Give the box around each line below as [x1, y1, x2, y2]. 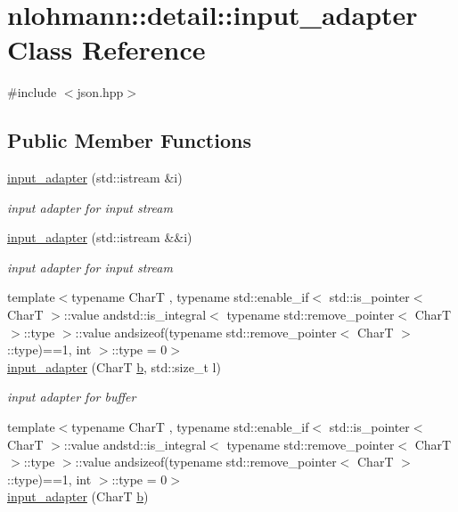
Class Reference [7, 31, 206, 68]
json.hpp [77, 83, 124, 102]
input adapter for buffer [7, 387, 136, 406]
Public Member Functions [7, 126, 251, 154]
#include [7, 83, 57, 102]
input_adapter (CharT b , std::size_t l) [7, 357, 221, 376]
